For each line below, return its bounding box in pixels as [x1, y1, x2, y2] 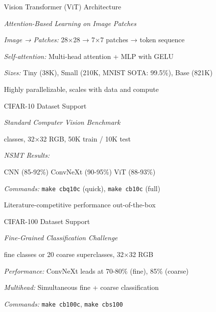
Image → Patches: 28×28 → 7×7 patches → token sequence [4, 34, 185, 45]
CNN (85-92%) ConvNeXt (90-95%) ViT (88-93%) [4, 166, 156, 176]
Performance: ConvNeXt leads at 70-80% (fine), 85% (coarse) [4, 265, 189, 276]
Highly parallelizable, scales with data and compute [4, 84, 159, 94]
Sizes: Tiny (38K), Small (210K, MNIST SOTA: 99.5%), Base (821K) [4, 67, 213, 78]
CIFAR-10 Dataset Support [4, 100, 87, 111]
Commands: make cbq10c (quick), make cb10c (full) [4, 183, 161, 193]
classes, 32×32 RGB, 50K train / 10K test [4, 133, 131, 143]
